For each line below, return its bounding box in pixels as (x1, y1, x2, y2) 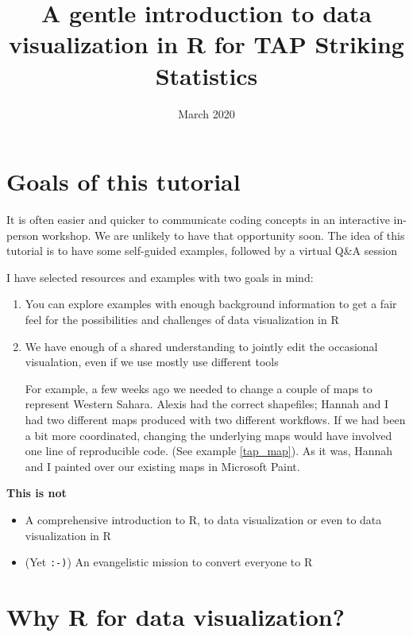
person (6, 226, 39, 243)
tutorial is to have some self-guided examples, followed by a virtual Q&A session (6, 242, 398, 259)
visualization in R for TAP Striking (9, 28, 404, 60)
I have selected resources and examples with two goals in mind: (6, 268, 314, 285)
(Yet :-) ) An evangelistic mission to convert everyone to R (25, 554, 313, 570)
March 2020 (178, 105, 235, 122)
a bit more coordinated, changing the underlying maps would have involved (25, 427, 392, 443)
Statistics (155, 59, 258, 91)
